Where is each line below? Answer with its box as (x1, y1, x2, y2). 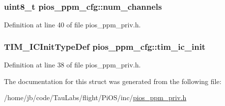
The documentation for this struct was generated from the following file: (4, 76, 222, 86)
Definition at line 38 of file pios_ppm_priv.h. (4, 60, 141, 70)
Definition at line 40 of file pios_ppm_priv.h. (4, 20, 141, 30)
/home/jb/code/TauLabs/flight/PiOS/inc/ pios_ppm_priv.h (4, 92, 187, 103)
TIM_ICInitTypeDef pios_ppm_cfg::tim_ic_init (4, 40, 206, 52)
